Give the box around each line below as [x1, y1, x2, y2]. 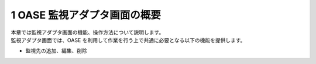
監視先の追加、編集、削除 [25, 47, 87, 54]
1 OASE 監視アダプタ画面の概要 [11, 9, 161, 21]
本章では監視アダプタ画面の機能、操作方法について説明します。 [11, 29, 164, 36]
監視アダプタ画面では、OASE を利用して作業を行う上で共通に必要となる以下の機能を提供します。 [11, 36, 246, 43]
